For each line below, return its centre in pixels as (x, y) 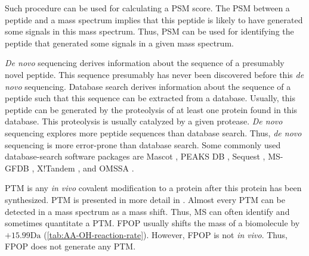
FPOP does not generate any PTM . (70, 246)
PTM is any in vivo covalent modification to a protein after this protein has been (153, 188)
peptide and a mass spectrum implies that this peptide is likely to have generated (154, 19)
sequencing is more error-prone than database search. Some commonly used (143, 144)
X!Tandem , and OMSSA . (85, 168)
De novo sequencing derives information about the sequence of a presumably (145, 63)
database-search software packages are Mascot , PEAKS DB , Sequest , (135, 156)
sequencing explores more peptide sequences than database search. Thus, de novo (153, 132)
